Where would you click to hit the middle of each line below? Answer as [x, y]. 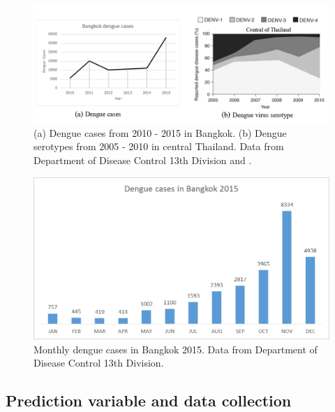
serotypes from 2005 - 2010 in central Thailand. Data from [159, 146]
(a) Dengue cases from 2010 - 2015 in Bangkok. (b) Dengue [160, 132]
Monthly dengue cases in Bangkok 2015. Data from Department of [176, 349]
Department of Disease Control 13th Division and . [143, 160]
